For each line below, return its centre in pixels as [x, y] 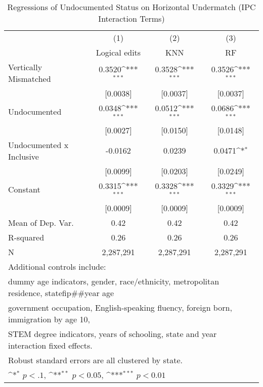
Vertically [25, 67]
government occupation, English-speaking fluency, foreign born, [120, 307]
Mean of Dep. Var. [41, 222]
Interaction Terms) [131, 18]
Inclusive [24, 156]
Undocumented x [38, 144]
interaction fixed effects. [50, 345]
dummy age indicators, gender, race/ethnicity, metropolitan [114, 281]
